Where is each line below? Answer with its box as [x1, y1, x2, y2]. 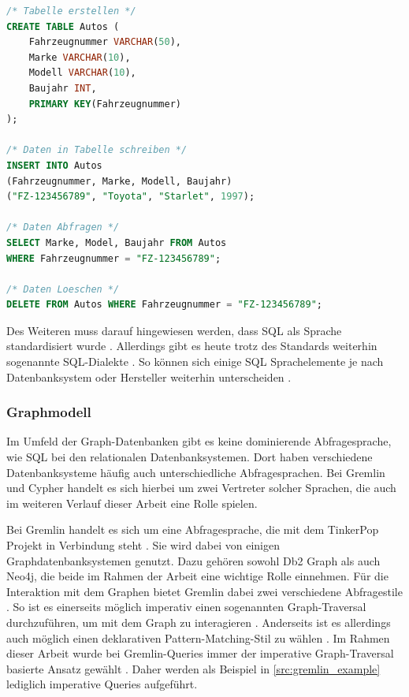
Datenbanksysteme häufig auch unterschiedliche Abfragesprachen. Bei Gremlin [6, 464, 385, 480]
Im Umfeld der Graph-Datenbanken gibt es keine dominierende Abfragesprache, [6, 433, 392, 449]
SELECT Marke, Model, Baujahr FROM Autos [6, 237, 227, 248]
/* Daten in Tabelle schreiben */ [6, 144, 188, 156]
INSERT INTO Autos [6, 159, 102, 171]
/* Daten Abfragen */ [6, 222, 120, 233]
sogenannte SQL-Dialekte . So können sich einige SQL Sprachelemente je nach [6, 353, 384, 370]
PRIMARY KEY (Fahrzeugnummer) [28, 98, 181, 110]
